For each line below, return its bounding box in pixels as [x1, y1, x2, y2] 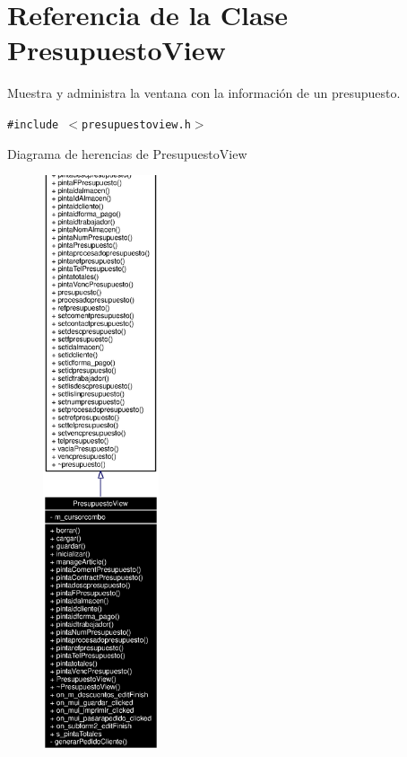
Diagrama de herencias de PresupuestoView [7, 144, 247, 163]
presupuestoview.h [82, 118, 191, 131]
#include [7, 118, 59, 131]
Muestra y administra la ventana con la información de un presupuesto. [7, 84, 401, 102]
